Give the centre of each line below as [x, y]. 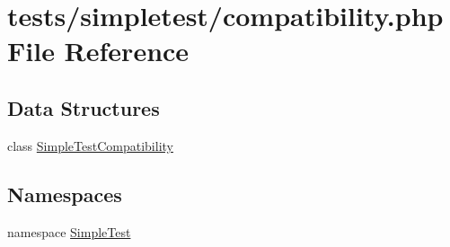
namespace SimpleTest [69, 231]
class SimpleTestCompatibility [90, 145]
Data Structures [84, 107]
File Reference [98, 51]
